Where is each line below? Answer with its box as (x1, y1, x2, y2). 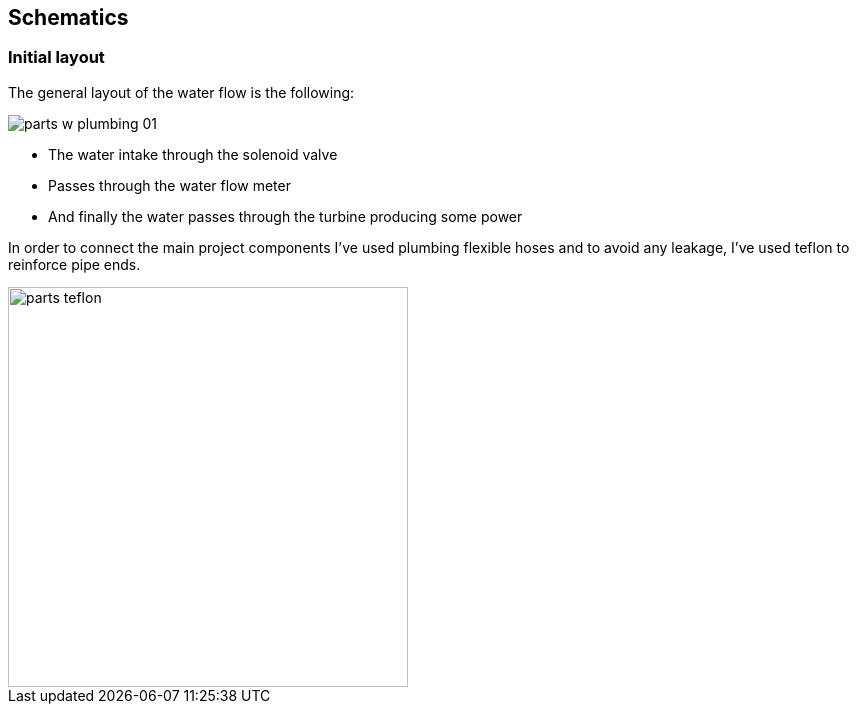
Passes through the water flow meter (48, 176, 291, 194)
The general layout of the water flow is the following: (8, 83, 355, 101)
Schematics (8, 5, 129, 30)
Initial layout (8, 47, 105, 68)
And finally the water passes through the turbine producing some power (48, 207, 523, 225)
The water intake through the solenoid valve (48, 145, 338, 163)
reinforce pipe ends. (8, 255, 141, 273)
